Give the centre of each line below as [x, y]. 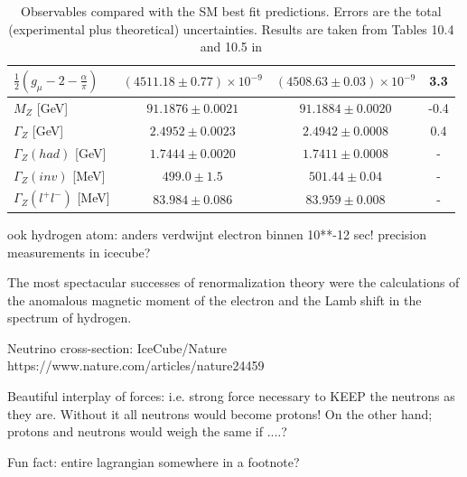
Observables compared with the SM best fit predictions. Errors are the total [231, 11]
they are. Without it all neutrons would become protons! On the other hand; [220, 413]
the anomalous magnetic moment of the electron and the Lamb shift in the [215, 299]
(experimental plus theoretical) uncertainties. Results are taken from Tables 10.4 [231, 28]
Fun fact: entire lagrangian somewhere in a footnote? [154, 461]
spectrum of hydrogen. [70, 318]
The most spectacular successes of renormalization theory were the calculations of [233, 282]
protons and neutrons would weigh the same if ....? [147, 431]
